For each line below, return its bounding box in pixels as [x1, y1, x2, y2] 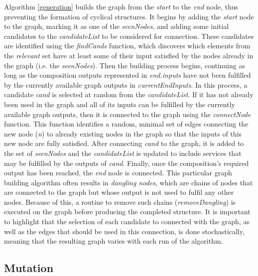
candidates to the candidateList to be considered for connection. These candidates [4, 30, 254, 41]
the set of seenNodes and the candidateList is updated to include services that [4, 147, 242, 158]
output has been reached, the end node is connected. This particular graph [4, 167, 232, 178]
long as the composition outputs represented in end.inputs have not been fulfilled [4, 70, 251, 80]
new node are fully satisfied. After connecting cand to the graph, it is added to [4, 138, 244, 148]
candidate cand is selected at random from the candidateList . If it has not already [4, 89, 254, 100]
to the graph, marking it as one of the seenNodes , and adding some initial [4, 21, 229, 31]
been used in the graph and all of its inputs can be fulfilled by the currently [4, 99, 235, 109]
